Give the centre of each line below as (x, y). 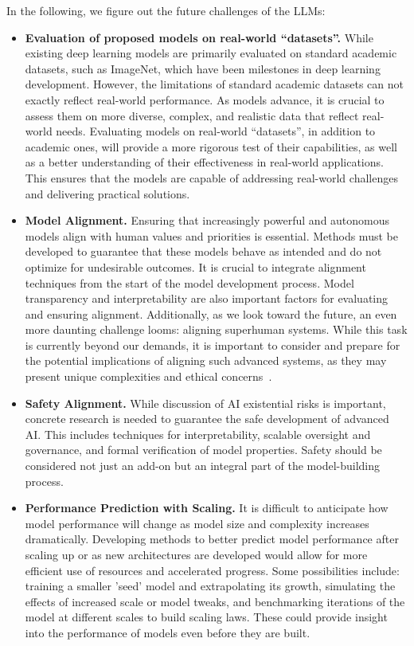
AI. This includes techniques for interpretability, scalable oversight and (198, 434)
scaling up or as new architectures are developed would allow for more (196, 554)
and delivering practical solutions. (107, 193)
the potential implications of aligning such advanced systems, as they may (206, 360)
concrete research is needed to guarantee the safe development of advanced (207, 419)
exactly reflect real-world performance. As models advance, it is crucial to (205, 99)
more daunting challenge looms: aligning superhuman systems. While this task (216, 329)
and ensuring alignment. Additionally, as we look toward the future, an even (211, 313)
